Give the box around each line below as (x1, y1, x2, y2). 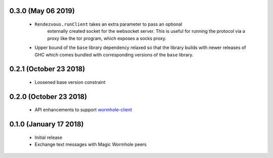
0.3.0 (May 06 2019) (9, 7, 75, 15)
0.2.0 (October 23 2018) (9, 92, 87, 101)
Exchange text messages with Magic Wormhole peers (34, 141, 147, 147)
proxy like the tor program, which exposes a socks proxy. (47, 35, 167, 41)
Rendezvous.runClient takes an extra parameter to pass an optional (34, 21, 183, 27)
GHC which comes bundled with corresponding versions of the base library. (34, 51, 194, 58)
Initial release (34, 134, 63, 140)
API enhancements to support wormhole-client (34, 107, 132, 113)
